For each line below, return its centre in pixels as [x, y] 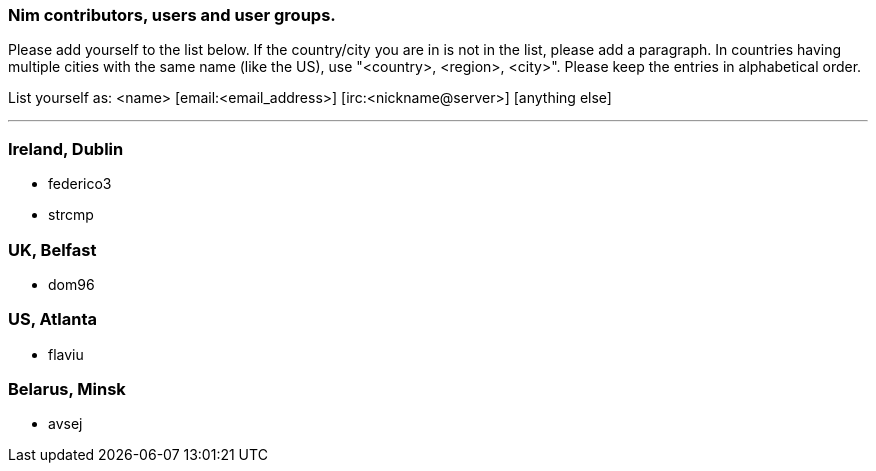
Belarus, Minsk [67, 389]
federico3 [80, 184]
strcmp [71, 215]
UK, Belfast [52, 249]
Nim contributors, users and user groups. [172, 15]
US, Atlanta [53, 319]
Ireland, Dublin [66, 148]
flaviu [66, 354]
